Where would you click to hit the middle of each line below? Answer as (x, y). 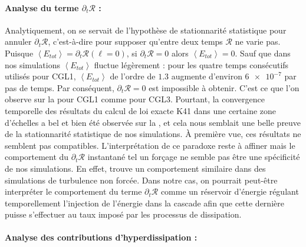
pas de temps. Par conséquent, (60, 87)
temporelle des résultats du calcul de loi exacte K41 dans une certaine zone (141, 110)
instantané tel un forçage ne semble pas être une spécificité (194, 157)
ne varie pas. (258, 41)
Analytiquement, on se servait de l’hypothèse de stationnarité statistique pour (146, 30)
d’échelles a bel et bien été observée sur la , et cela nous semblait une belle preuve (153, 122)
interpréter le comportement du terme (73, 191)
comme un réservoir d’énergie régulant (230, 191)
